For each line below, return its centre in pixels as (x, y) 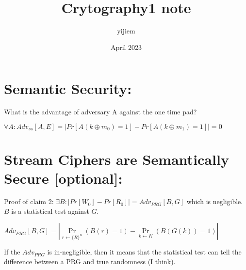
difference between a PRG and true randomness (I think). (90, 261)
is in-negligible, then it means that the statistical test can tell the (144, 252)
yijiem (126, 31)
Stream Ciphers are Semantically (116, 159)
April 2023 (126, 47)
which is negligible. (215, 201)
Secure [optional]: (63, 178)
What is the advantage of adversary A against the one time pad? (100, 112)
